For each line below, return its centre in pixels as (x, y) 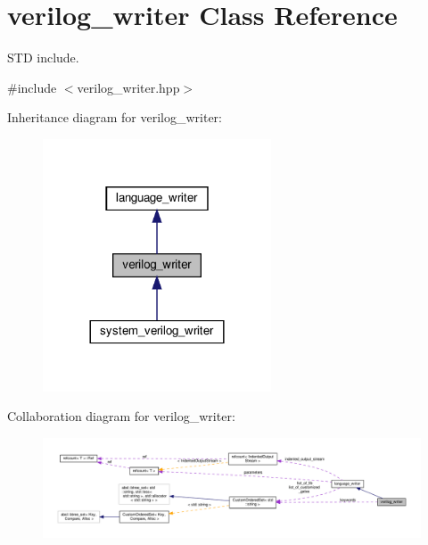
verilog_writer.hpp (128, 87)
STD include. (43, 58)
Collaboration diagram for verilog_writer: (121, 416)
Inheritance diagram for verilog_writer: (115, 117)
